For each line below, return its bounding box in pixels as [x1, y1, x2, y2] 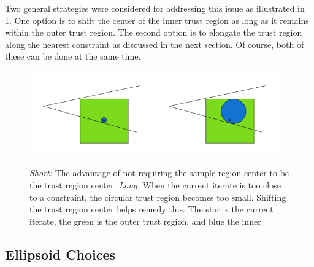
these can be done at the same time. [5, 50, 141, 63]
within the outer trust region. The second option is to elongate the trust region [5, 26, 302, 39]
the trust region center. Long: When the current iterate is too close [29, 179, 281, 192]
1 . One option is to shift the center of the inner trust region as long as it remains [5, 14, 309, 26]
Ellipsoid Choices [5, 244, 116, 263]
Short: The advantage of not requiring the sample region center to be [29, 166, 289, 179]
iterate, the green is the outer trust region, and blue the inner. [29, 214, 264, 227]
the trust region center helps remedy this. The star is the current [29, 203, 274, 215]
